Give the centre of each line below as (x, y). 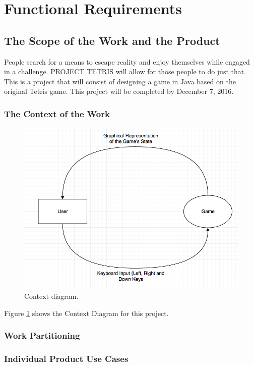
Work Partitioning (42, 335)
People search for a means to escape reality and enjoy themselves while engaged (127, 61)
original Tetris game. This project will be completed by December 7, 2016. (119, 91)
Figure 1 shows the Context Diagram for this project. (86, 313)
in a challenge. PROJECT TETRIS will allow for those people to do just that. (125, 71)
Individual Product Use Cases (66, 359)
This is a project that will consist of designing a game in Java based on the (120, 81)
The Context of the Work (57, 113)
